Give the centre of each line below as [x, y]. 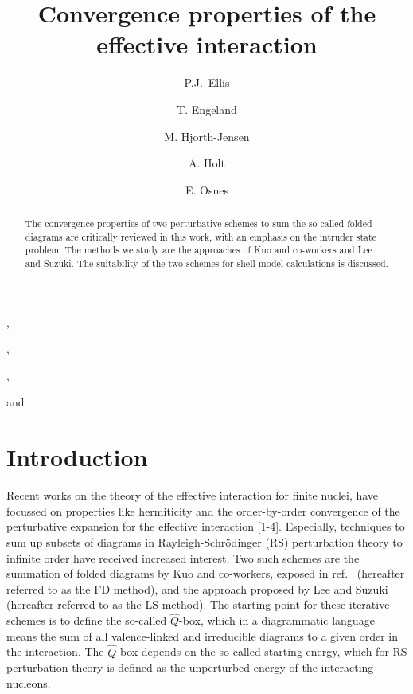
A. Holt [207, 163]
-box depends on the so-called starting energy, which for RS [262, 651]
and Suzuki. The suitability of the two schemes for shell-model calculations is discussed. [206, 263]
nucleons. [29, 682]
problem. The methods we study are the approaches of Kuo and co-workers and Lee [199, 250]
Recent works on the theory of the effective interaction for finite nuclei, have [193, 495]
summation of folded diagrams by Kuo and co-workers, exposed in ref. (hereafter [206, 573]
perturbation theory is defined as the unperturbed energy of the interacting [190, 667]
